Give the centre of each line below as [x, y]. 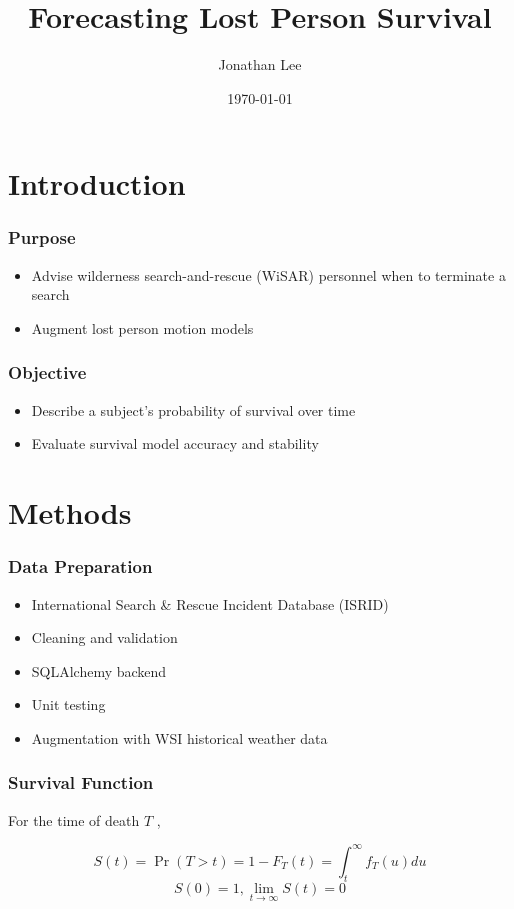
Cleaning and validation [104, 637]
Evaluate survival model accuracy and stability [175, 443]
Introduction [97, 183]
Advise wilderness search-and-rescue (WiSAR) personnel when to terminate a [268, 274]
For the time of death [74, 819]
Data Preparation [80, 566]
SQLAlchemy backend [99, 670]
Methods [70, 512]
